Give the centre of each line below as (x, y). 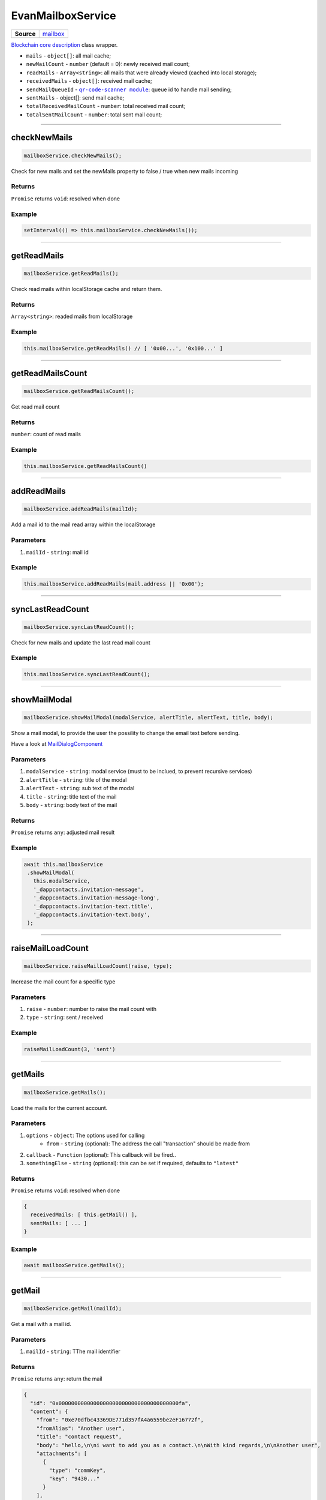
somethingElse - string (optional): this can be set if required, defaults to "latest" (132, 1163)
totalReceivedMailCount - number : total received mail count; (106, 106)
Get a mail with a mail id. (41, 1324)
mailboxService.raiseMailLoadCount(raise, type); (98, 966)
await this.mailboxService (63, 864)
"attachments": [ (62, 1453)
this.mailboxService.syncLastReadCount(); (87, 674)
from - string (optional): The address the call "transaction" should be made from (148, 1144)
